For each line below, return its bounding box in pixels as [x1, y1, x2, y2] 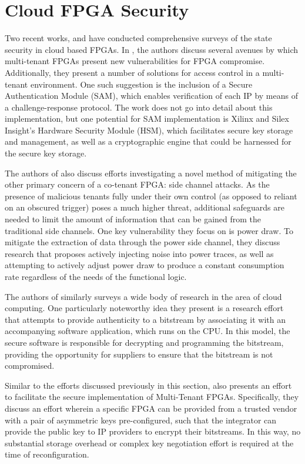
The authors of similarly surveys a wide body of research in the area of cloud [5, 290, 282, 302]
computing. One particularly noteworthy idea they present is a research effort [5, 302, 284, 314]
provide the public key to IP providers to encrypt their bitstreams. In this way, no [5, 425, 301, 438]
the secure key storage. [5, 147, 87, 159]
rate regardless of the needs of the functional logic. [5, 271, 187, 282]
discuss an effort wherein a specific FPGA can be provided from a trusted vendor [5, 402, 297, 414]
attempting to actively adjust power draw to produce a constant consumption [5, 259, 284, 271]
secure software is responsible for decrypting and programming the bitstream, [5, 336, 284, 348]
